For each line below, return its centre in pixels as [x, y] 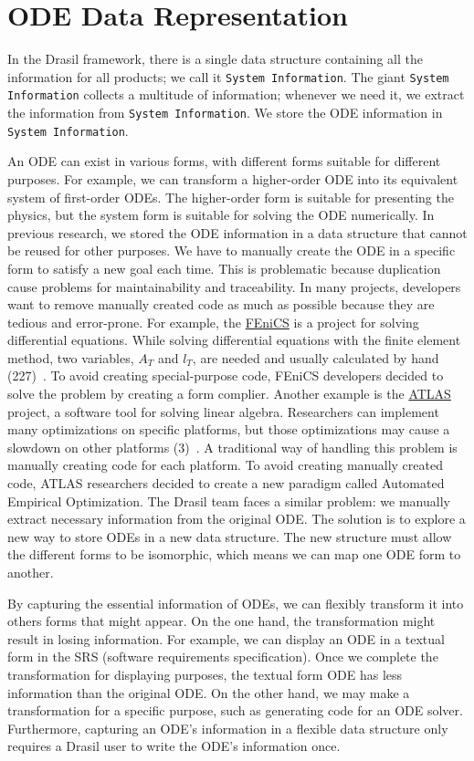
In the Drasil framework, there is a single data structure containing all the [215, 59]
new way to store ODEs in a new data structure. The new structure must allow [230, 536]
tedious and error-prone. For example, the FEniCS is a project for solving [213, 322]
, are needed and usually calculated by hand [316, 357]
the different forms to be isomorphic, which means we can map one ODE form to [234, 554]
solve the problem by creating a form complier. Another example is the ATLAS [229, 394]
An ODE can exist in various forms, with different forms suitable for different [224, 161]
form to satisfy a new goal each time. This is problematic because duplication [224, 268]
